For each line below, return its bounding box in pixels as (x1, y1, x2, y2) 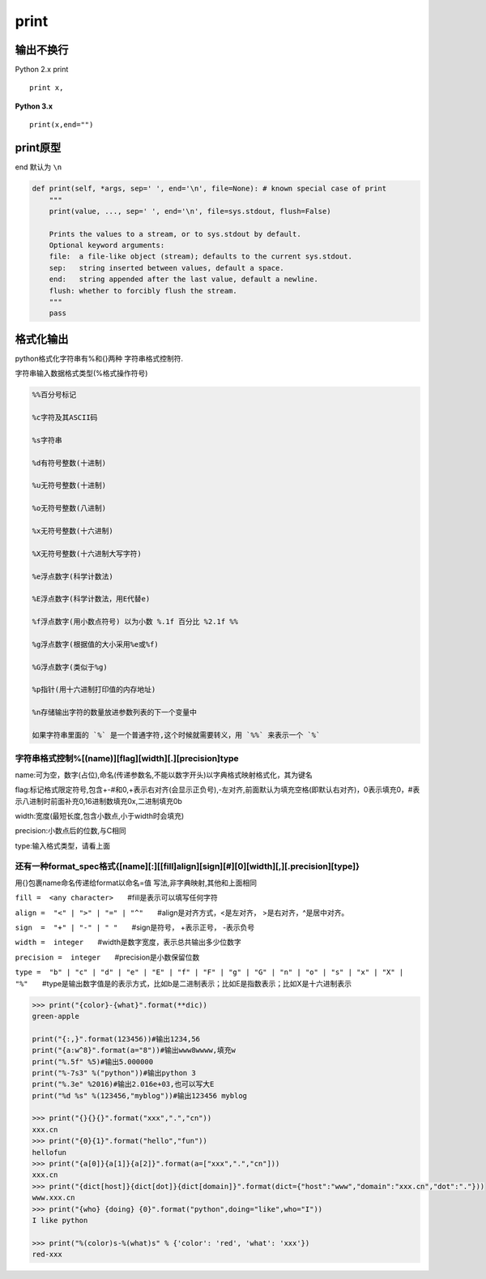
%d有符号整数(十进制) (32, 458, 107, 468)
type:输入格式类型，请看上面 (15, 841, 111, 850)
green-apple (32, 1012, 80, 1020)
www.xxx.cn (32, 1193, 75, 1203)
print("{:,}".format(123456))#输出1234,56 (32, 1034, 201, 1043)
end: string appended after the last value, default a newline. (49, 275, 319, 284)
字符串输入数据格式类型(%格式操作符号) (15, 369, 148, 379)
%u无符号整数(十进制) (32, 481, 107, 490)
